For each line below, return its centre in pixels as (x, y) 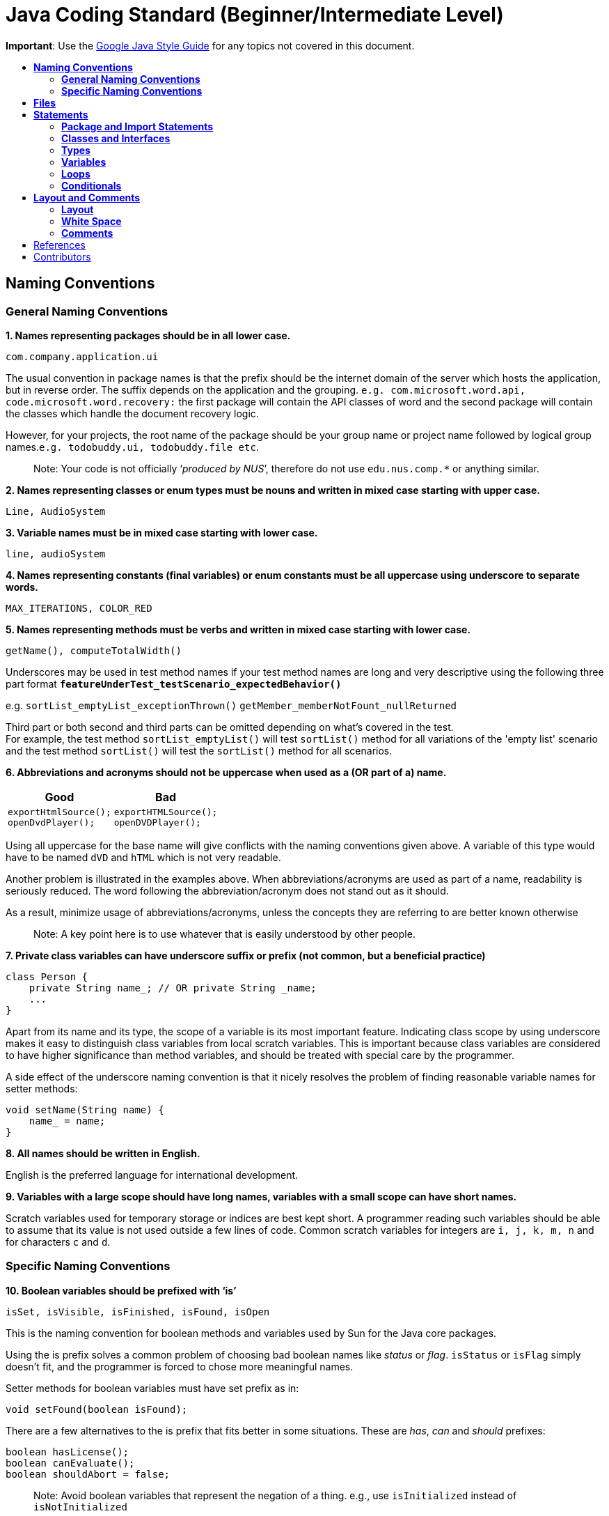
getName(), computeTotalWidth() (94, 650)
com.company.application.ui (82, 356)
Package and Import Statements (137, 126)
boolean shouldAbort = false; (88, 1474)
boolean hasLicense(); (68, 1452)
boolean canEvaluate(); (70, 1463)
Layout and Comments (87, 197)
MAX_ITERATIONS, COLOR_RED (79, 608)
